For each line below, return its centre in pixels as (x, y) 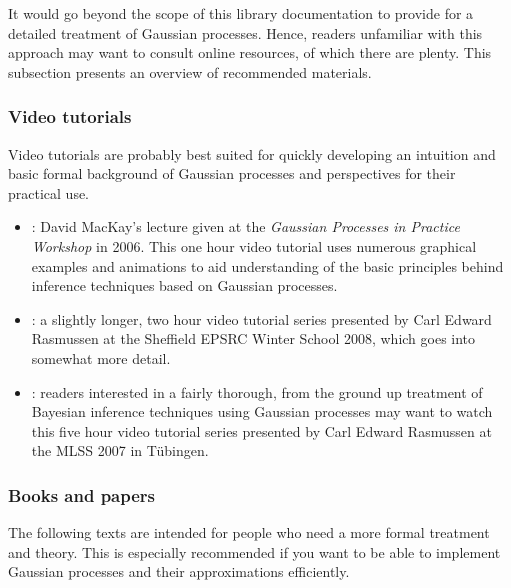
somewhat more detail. (101, 357)
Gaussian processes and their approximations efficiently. (179, 571)
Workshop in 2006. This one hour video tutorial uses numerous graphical (254, 245)
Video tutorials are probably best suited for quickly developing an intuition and (252, 153)
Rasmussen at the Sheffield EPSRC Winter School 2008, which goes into (253, 338)
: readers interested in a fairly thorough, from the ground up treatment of (257, 391)
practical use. (49, 192)
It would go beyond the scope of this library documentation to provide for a (241, 13)
